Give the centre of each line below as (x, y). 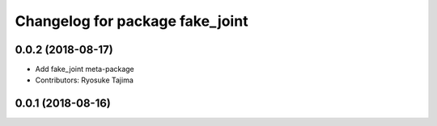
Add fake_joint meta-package (85, 69)
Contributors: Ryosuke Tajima (84, 80)
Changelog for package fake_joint (132, 21)
